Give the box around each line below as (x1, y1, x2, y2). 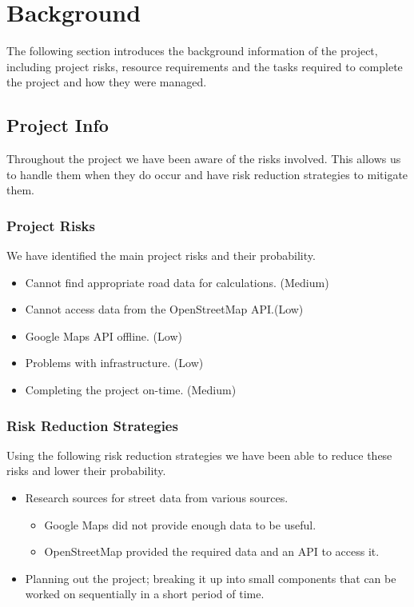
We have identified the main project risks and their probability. (6, 247, 316, 264)
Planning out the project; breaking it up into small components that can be (25, 569, 396, 586)
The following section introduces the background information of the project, (6, 42, 378, 59)
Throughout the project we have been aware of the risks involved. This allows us (6, 150, 401, 167)
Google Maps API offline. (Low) (25, 327, 182, 344)
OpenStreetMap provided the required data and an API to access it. (44, 543, 380, 560)
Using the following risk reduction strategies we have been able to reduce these (6, 446, 392, 463)
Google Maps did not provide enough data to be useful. (44, 516, 316, 533)
